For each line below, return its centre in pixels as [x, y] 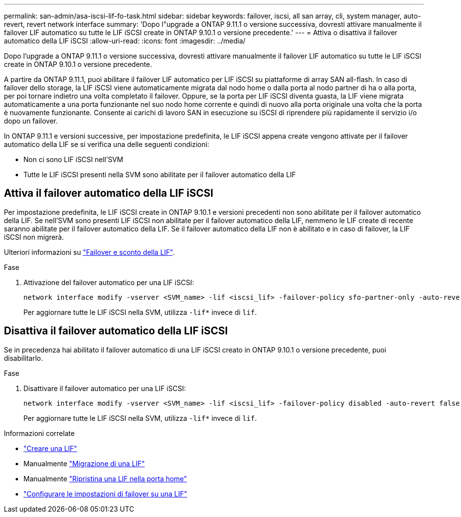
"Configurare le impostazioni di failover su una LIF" [105, 494]
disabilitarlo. [23, 358]
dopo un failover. [31, 121]
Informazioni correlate [39, 433]
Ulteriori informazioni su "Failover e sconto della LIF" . [89, 252]
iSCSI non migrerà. [34, 237]
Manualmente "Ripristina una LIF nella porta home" [105, 478]
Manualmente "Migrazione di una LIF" [84, 463]
